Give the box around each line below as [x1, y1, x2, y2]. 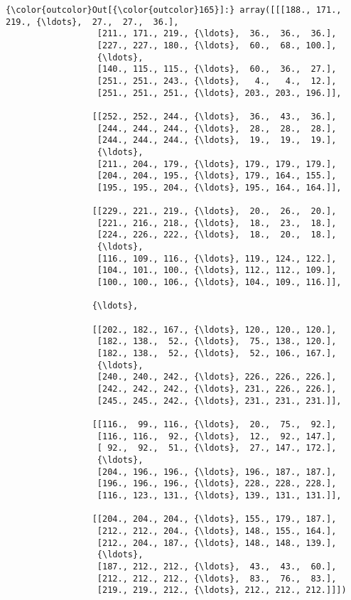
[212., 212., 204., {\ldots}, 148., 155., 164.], [97, 525, 337, 536]
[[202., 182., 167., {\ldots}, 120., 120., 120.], [92, 324, 337, 335]
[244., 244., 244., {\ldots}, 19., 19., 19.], [97, 135, 337, 146]
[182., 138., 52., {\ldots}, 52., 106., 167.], [97, 348, 337, 359]
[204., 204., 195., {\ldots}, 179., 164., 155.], [97, 171, 337, 181]
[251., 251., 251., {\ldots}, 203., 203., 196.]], [97, 87, 342, 98]
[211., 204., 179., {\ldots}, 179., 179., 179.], [97, 159, 337, 169]
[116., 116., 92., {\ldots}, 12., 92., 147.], [97, 431, 337, 441]
